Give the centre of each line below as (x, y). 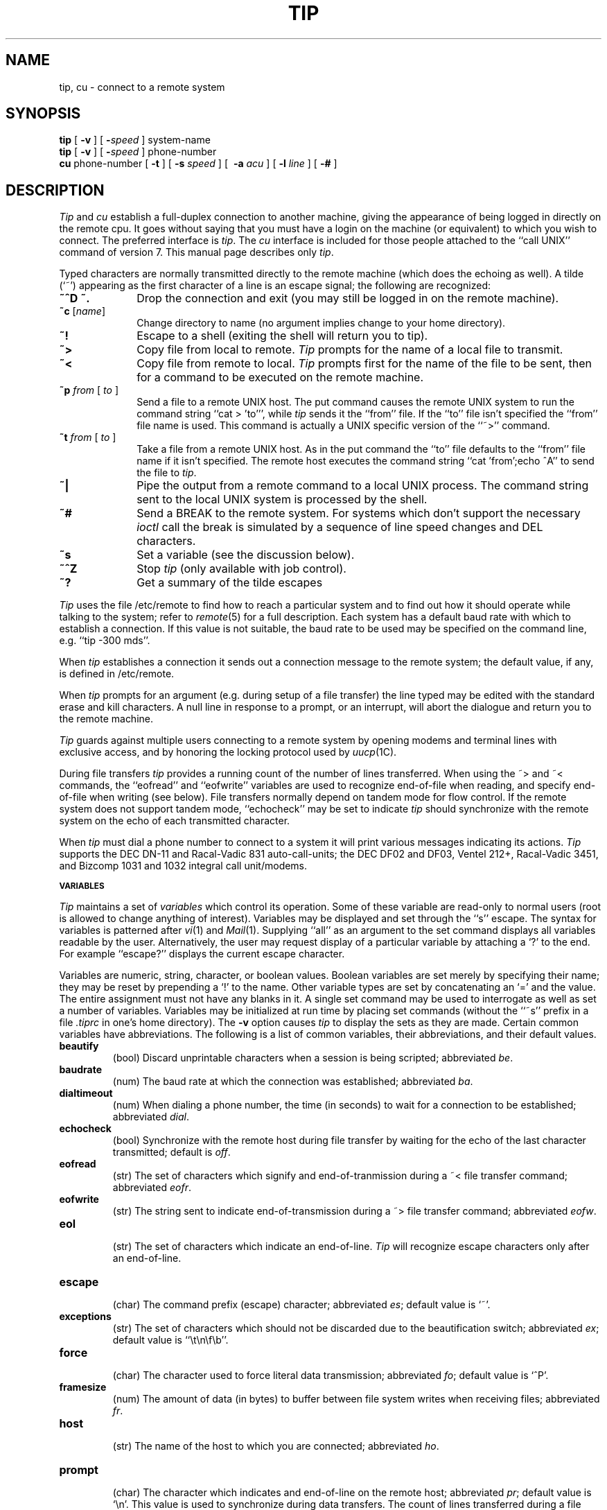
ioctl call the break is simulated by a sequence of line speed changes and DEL (340, 527)
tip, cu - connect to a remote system (142, 87)
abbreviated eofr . (152, 1188)
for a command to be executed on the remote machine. (280, 377)
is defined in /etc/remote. (117, 674)
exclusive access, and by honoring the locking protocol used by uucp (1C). (228, 752)
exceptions (85, 1317)
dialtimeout (86, 1093)
